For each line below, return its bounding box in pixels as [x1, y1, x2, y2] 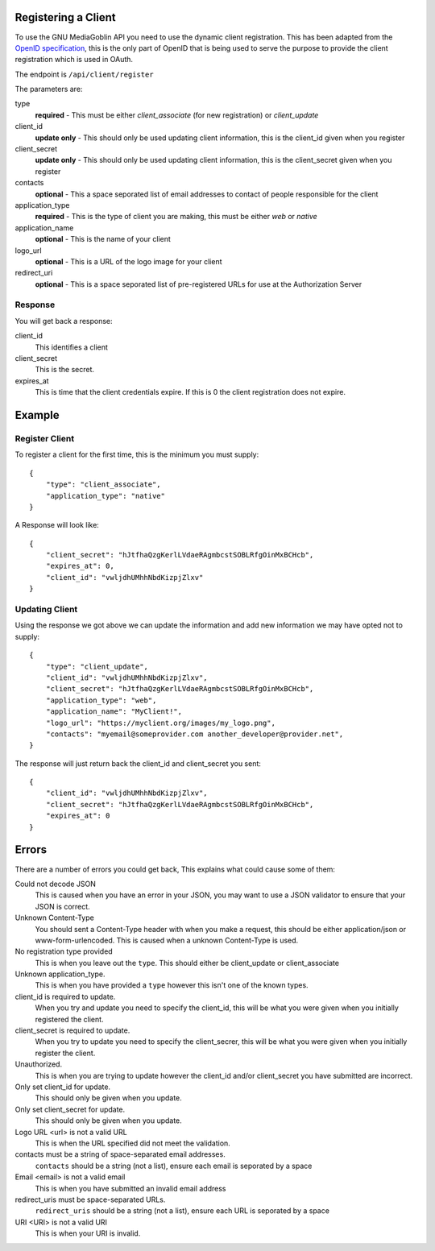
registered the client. [35, 1014, 104, 1024]
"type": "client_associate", [45, 480, 161, 489]
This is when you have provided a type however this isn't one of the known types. [35, 980, 309, 990]
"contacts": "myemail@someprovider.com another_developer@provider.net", [45, 729, 344, 739]
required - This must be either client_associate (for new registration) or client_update [35, 110, 319, 120]
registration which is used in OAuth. [14, 55, 133, 64]
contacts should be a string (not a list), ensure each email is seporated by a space [35, 1161, 313, 1170]
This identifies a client [35, 342, 109, 352]
